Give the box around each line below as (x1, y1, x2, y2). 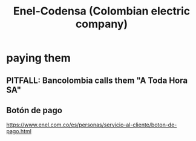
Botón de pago (6, 105, 62, 116)
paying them (6, 51, 71, 65)
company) (75, 17, 128, 31)
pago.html (6, 128, 32, 135)
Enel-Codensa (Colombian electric (13, 4, 191, 18)
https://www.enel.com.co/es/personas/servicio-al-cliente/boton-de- (6, 121, 177, 128)
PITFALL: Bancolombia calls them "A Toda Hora (6, 75, 188, 85)
